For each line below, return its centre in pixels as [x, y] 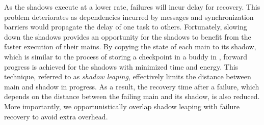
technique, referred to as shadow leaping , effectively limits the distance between [128, 76]
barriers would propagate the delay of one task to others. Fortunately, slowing [126, 27]
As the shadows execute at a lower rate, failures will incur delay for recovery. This [132, 7]
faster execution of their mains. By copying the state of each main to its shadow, [130, 46]
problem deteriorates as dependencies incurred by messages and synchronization [129, 17]
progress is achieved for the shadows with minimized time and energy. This [121, 66]
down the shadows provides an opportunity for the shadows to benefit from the [128, 36]
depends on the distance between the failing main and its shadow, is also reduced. [132, 96]
